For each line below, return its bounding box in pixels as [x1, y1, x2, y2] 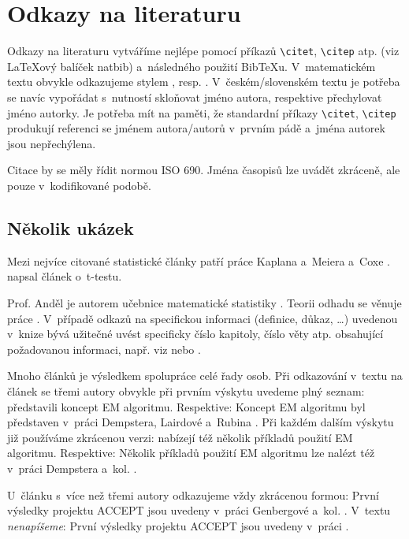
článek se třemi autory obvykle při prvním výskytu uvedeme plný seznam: [7, 382, 365, 399]
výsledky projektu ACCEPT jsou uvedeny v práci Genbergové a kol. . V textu [7, 502, 391, 519]
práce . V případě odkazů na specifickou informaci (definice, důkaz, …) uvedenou [7, 310, 398, 326]
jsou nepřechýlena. [7, 135, 96, 151]
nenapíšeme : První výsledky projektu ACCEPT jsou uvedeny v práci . [7, 517, 349, 533]
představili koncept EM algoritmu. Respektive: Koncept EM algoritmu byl [7, 398, 366, 414]
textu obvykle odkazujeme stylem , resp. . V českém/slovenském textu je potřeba [7, 73, 400, 90]
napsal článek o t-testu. [7, 268, 122, 284]
